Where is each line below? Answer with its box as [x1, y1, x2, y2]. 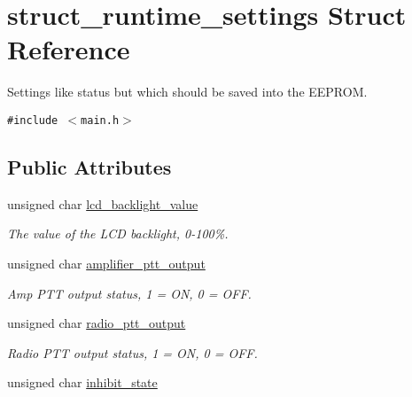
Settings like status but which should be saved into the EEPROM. [7, 82, 368, 101]
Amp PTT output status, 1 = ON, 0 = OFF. [7, 284, 252, 302]
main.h [81, 113, 120, 127]
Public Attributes [7, 152, 172, 180]
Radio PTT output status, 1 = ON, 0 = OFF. [7, 343, 258, 362]
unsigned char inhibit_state [7, 373, 158, 392]
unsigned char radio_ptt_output [7, 314, 186, 332]
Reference [7, 31, 130, 67]
